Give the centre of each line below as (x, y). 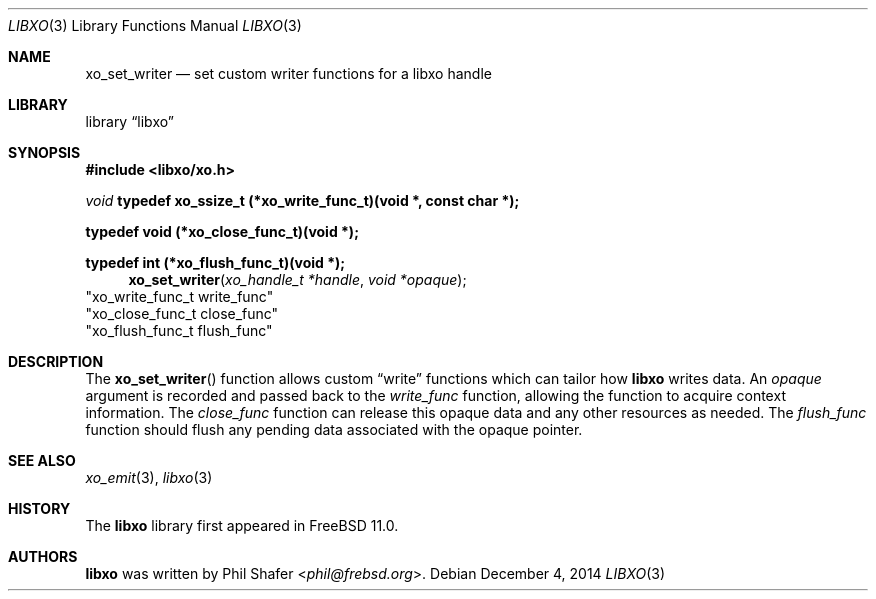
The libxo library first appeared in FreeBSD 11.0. (242, 525)
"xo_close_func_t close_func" (182, 313)
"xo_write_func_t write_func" (179, 296)
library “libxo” (129, 121)
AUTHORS (43, 556)
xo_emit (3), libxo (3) (149, 477)
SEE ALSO (42, 460)
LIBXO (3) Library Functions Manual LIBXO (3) (155, 25)
